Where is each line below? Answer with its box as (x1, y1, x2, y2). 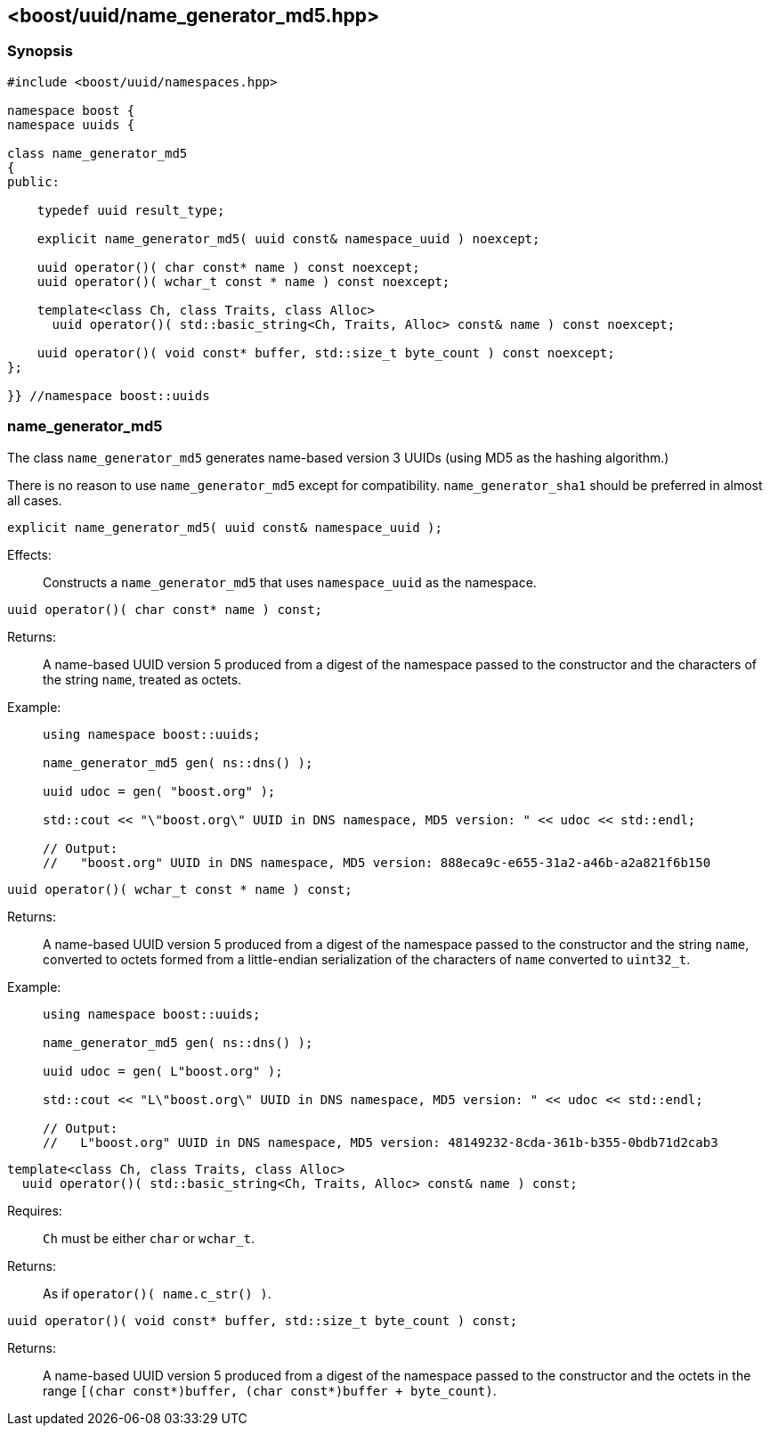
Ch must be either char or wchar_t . (43, 1230, 255, 1246)
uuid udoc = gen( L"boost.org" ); (43, 1063, 283, 1078)
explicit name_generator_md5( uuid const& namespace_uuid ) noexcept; (36, 231, 540, 246)
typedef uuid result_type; (36, 202, 225, 217)
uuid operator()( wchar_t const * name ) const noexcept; (36, 274, 450, 289)
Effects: (7, 546, 52, 562)
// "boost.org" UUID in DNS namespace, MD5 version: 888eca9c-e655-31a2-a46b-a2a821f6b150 (43, 855, 711, 870)
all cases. (7, 492, 62, 508)
